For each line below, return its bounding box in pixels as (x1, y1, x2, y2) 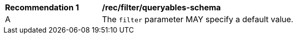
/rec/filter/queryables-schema (102, 2, 221, 12)
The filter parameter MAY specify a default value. (102, 14, 293, 24)
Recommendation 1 (5, 2, 79, 12)
